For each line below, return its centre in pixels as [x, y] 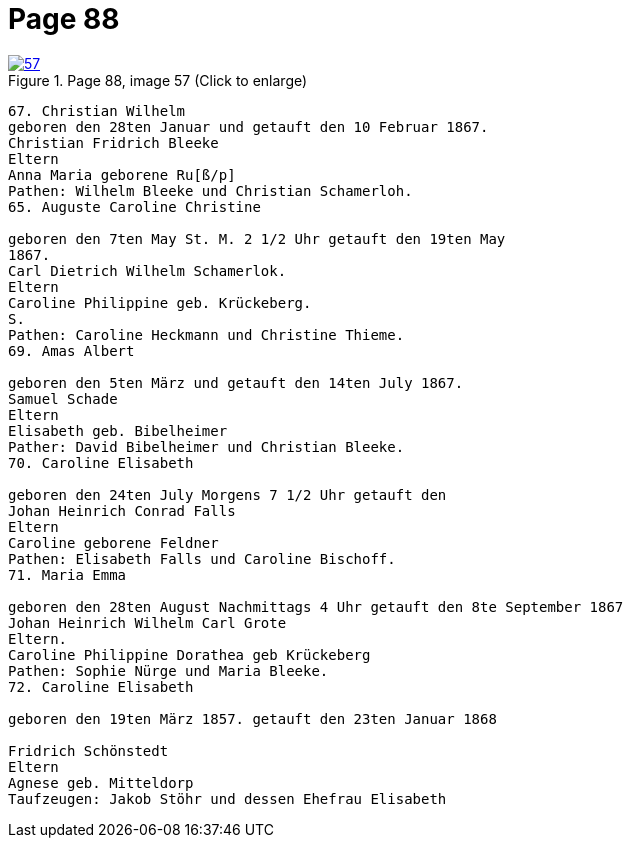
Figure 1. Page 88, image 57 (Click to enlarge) [158, 80]
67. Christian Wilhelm [97, 110]
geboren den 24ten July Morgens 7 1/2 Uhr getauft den [227, 494]
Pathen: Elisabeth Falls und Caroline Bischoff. [202, 558]
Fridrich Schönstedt [88, 750]
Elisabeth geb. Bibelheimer [118, 430]
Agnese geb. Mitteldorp [101, 782]
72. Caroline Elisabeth [101, 686]
